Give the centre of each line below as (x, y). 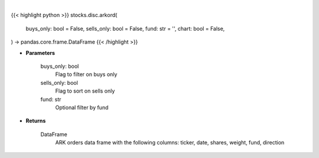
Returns (36, 121)
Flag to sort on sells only (85, 91)
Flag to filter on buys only (86, 74)
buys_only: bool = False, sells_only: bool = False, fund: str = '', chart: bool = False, (125, 28)
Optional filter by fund (82, 107)
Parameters (40, 52)
